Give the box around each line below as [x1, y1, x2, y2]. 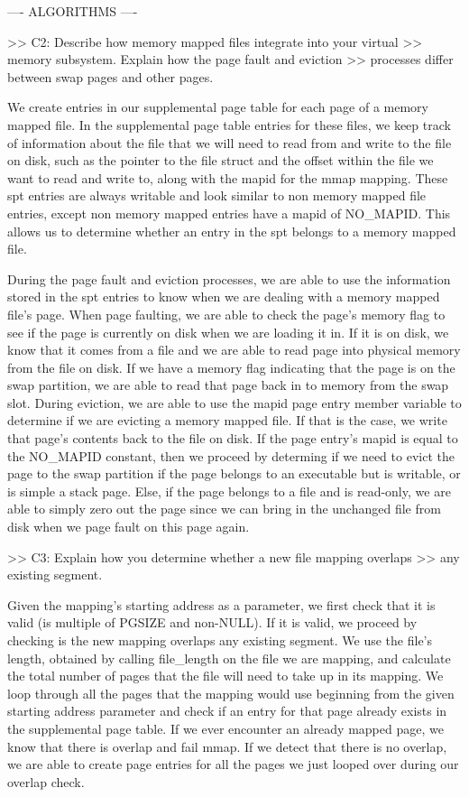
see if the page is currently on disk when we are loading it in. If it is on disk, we [7, 322, 449, 341]
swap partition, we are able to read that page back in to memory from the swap [7, 375, 449, 394]
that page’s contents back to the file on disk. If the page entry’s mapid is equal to [7, 429, 458, 448]
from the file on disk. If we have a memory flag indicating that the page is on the [7, 357, 455, 376]
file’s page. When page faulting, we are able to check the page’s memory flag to [7, 304, 446, 323]
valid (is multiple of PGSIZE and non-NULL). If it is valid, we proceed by [7, 613, 418, 632]
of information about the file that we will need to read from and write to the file [7, 133, 452, 152]
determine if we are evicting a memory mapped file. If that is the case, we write [7, 411, 447, 430]
